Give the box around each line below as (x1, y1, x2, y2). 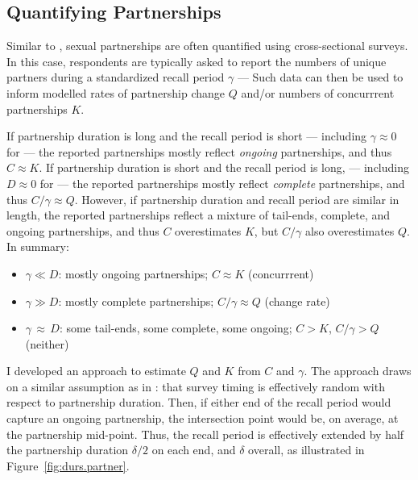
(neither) (25, 335, 69, 352)
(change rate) (264, 292, 330, 309)
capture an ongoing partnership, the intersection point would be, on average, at (6, 410, 399, 427)
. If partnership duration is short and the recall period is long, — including (39, 159, 409, 176)
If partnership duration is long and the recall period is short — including (6, 127, 367, 144)
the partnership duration (6, 441, 129, 458)
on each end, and (151, 441, 236, 458)
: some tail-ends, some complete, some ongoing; (59, 319, 292, 336)
